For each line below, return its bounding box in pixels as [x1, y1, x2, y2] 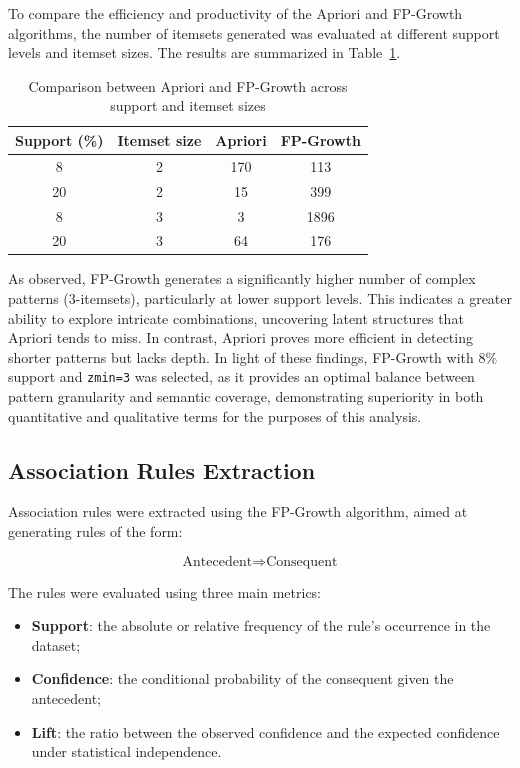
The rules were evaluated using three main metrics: [8, 581, 322, 602]
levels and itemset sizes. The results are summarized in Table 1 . [8, 42, 401, 63]
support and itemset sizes [110, 95, 266, 116]
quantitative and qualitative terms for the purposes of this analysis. [8, 405, 422, 426]
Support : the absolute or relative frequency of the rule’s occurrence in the [31, 615, 491, 636]
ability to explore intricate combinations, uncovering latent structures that [8, 307, 464, 328]
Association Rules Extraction [8, 454, 316, 485]
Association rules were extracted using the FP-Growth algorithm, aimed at [8, 501, 468, 522]
